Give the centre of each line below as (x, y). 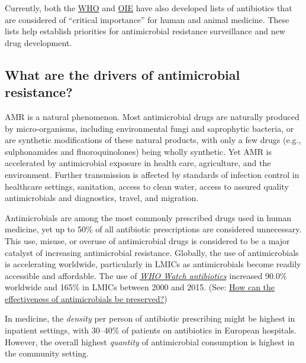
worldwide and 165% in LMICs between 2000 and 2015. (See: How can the (140, 287)
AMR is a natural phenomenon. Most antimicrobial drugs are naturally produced (152, 116)
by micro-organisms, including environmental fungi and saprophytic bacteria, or (149, 128)
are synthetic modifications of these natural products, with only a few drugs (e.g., (153, 140)
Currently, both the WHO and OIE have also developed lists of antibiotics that (149, 8)
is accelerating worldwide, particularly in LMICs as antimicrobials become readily (153, 264)
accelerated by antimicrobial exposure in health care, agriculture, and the (138, 163)
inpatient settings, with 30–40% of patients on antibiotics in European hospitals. (151, 330)
